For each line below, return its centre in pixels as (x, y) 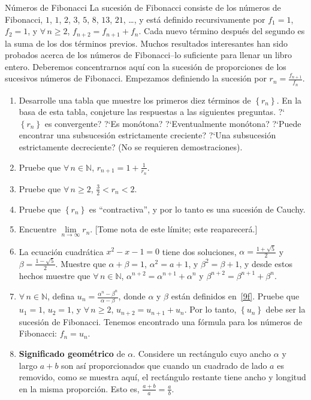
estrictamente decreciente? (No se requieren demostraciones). (131, 147)
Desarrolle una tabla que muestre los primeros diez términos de (135, 100)
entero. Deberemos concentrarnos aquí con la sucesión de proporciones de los (146, 66)
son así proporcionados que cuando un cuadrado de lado (164, 365)
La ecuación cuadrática (61, 251)
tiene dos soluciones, (199, 251)
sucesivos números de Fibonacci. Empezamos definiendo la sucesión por (136, 78)
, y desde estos (266, 263)
